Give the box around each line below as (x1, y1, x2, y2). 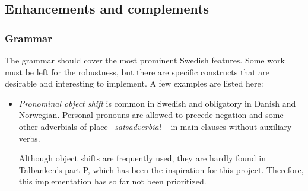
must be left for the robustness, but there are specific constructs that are (5, 65, 270, 78)
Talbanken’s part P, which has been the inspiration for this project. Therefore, (18, 163, 304, 176)
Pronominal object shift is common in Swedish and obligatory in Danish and (18, 97, 296, 109)
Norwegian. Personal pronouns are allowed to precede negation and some (18, 109, 284, 121)
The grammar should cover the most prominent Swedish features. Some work (5, 54, 285, 66)
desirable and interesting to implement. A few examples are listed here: (5, 77, 263, 90)
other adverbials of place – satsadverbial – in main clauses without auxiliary (18, 120, 292, 132)
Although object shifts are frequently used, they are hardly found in (18, 152, 266, 164)
